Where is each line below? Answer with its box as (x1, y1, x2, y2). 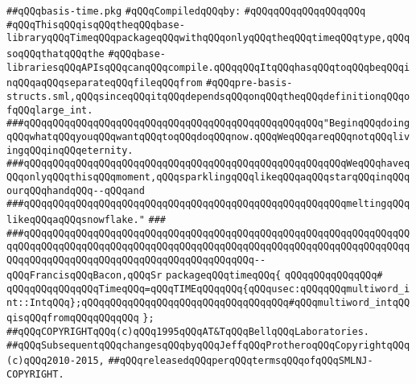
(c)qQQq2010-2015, (6, 355, 105, 367)
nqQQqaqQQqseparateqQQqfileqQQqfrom (6, 77, 203, 89)
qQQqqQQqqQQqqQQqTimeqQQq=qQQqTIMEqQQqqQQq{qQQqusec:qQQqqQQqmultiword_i (6, 283, 410, 295)
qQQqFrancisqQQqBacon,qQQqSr (6, 270, 163, 282)
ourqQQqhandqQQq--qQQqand (6, 184, 145, 196)
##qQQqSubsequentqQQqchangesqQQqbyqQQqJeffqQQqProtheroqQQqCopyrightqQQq (6, 339, 410, 351)
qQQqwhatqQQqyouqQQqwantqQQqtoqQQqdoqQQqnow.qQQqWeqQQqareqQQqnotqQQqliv (6, 130, 410, 142)
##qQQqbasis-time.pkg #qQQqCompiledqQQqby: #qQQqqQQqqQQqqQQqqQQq (6, 6, 366, 17)
